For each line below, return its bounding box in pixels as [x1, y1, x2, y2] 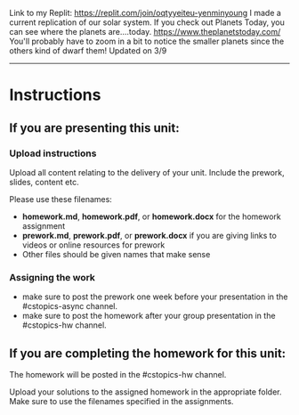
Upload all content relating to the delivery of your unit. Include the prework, [9, 167, 285, 177]
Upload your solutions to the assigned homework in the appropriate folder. [9, 387, 282, 397]
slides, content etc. [9, 176, 79, 187]
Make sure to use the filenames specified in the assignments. [9, 395, 234, 406]
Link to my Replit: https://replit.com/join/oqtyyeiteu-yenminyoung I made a [9, 8, 282, 18]
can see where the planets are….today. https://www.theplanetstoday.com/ [9, 27, 281, 37]
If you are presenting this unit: [9, 120, 180, 135]
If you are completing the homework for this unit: [9, 346, 287, 361]
